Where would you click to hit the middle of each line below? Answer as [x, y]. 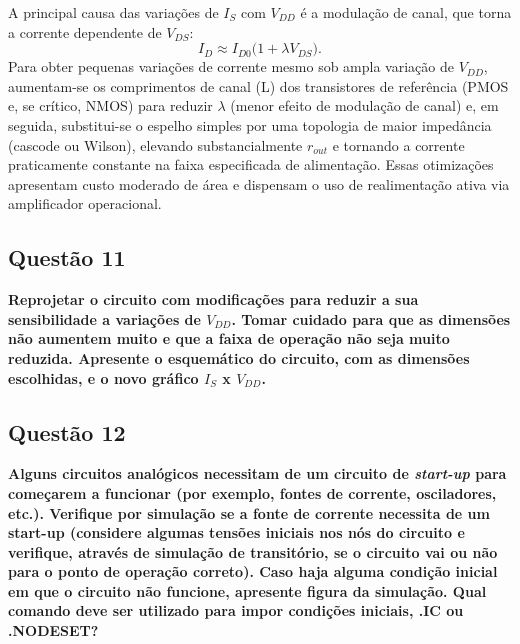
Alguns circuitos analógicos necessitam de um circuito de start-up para [257, 473]
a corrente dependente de [85, 31]
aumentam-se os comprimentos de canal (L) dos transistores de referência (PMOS [258, 85]
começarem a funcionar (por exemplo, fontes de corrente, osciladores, [252, 492]
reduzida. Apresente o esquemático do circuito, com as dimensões [239, 357]
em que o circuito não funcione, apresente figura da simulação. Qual [247, 590]
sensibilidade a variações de [104, 318]
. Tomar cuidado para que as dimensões [371, 318]
